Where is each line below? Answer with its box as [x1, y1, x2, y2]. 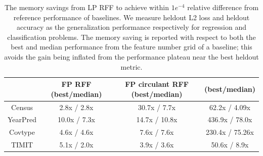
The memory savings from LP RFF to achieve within [4, 2, 169, 12]
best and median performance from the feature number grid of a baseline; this [11, 41, 252, 52]
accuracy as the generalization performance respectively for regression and [16, 22, 247, 32]
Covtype [9, 127, 35, 137]
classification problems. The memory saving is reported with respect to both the [7, 31, 256, 42]
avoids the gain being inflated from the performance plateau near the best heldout [4, 51, 259, 62]
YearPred [8, 114, 37, 125]
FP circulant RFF [125, 79, 189, 89]
